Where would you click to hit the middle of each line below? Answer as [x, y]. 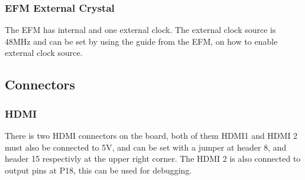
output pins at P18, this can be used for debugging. [98, 170]
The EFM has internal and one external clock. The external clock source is [140, 30]
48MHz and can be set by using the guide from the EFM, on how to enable [141, 41]
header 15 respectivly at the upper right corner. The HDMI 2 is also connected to [153, 159]
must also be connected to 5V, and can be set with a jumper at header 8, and [146, 147]
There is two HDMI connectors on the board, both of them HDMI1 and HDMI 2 [151, 135]
